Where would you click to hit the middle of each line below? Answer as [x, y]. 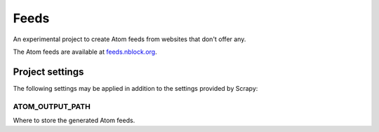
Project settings [48, 72]
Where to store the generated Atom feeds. [74, 120]
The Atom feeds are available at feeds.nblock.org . [85, 52]
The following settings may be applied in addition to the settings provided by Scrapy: [135, 88]
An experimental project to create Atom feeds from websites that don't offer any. [129, 39]
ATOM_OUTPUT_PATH [52, 106]
